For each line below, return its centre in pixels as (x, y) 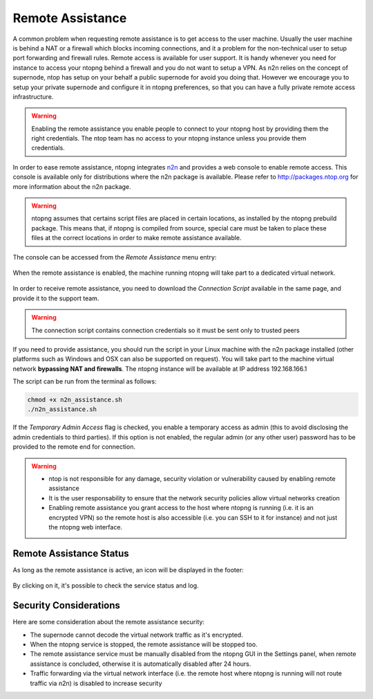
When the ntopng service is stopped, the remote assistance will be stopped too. (144, 644)
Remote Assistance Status (71, 553)
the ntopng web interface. (86, 527)
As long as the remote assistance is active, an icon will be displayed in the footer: (128, 570)
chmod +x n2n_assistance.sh (75, 400)
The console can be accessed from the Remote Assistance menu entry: (115, 257)
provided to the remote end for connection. (74, 447)
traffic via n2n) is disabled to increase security (96, 683)
